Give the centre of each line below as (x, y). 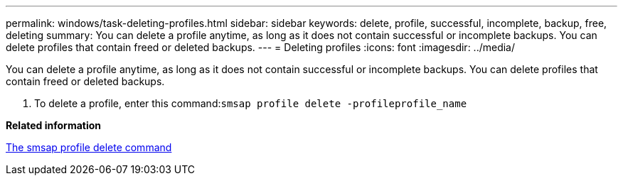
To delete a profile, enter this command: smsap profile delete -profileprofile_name (251, 103)
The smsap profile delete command (89, 147)
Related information (54, 125)
